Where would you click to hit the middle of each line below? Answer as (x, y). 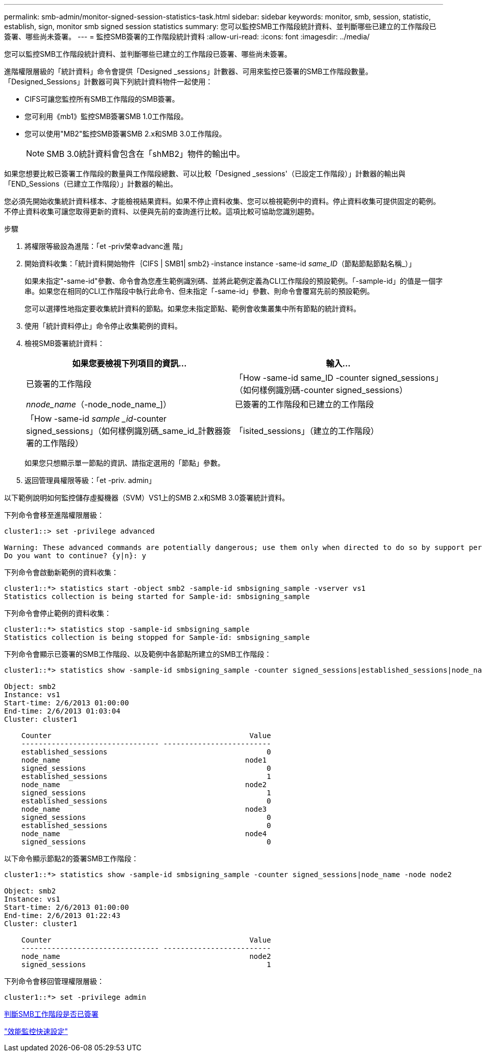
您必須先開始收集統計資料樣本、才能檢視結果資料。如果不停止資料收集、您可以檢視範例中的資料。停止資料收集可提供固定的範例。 (222, 201)
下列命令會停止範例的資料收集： (58, 613)
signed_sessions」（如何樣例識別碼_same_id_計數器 (124, 431)
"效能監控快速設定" (36, 1031)
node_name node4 (144, 834)
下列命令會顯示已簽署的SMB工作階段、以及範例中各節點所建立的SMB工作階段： (138, 654)
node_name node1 (144, 760)
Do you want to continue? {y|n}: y (75, 556)
